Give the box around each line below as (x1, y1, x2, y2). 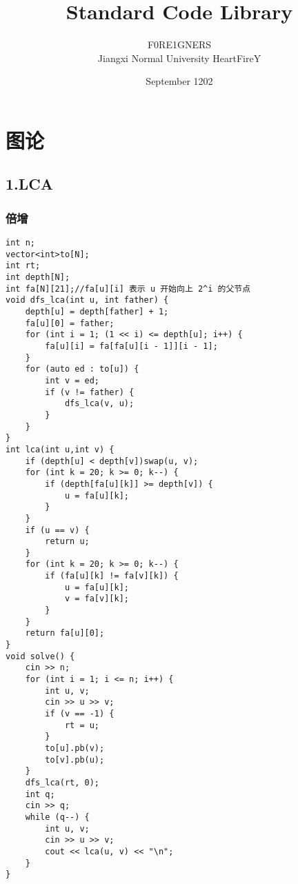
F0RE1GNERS (147, 37, 212, 52)
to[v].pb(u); (45, 754, 105, 765)
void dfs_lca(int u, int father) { (6, 295, 169, 305)
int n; (6, 238, 35, 248)
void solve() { (6, 651, 75, 661)
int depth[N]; (6, 272, 70, 283)
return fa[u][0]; (25, 628, 105, 639)
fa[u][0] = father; (25, 318, 115, 328)
